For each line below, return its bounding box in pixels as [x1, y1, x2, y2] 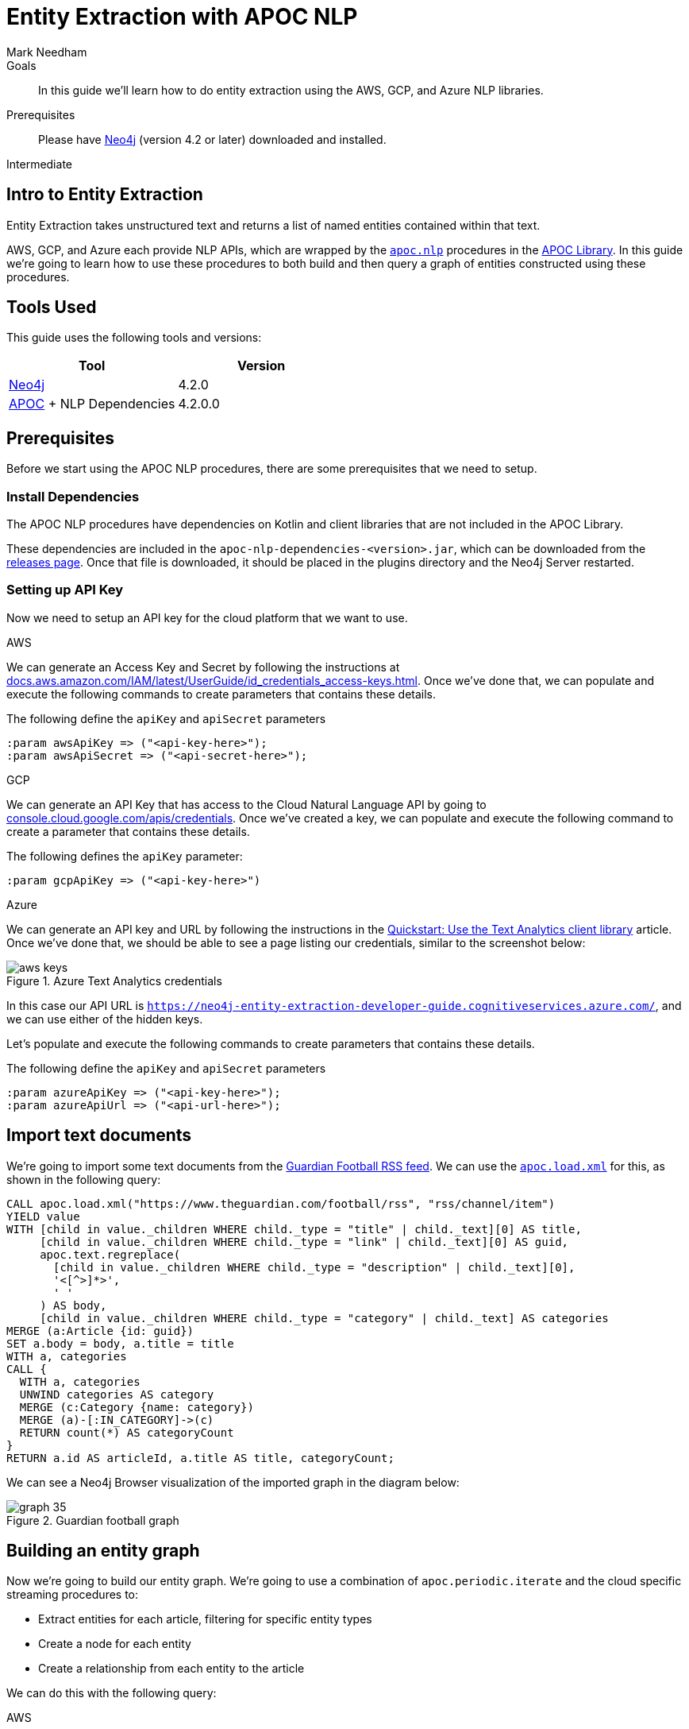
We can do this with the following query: [6, 1686, 217, 1700]
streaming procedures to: [6, 1588, 139, 1602]
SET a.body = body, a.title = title [6, 1336, 234, 1350]
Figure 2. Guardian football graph [6, 1513, 179, 1527]
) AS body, [40, 1298, 107, 1312]
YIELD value [6, 1209, 80, 1223]
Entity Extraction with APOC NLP [6, 3, 358, 30]
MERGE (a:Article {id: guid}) [6, 1324, 194, 1337]
